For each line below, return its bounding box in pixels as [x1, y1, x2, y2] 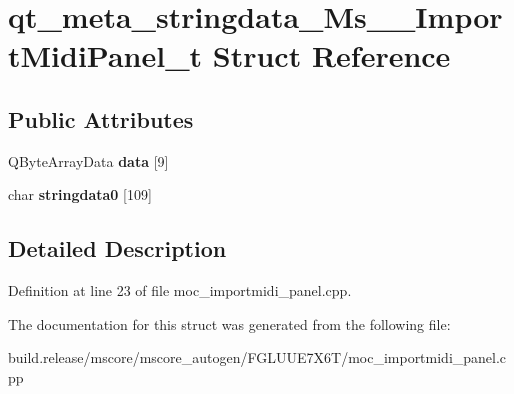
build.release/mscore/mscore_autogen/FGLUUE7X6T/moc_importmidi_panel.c [8, 347, 507, 368]
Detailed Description [8, 233, 227, 264]
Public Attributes [8, 103, 194, 134]
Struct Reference [212, 35, 451, 76]
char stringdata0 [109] [8, 184, 152, 205]
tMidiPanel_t [8, 35, 203, 76]
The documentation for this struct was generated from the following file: [8, 313, 451, 334]
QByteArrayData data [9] [8, 150, 169, 171]
